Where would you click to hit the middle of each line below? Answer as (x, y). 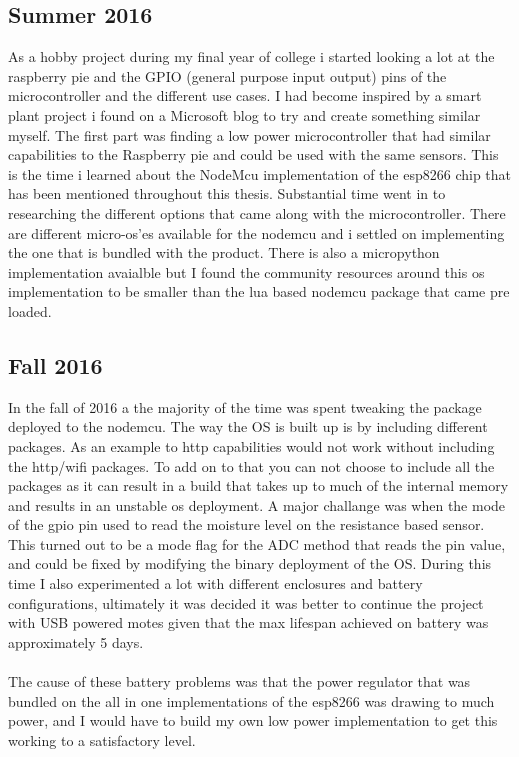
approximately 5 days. (76, 641)
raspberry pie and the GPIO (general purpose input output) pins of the (227, 75)
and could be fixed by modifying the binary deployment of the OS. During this (250, 563)
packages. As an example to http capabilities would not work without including (251, 445)
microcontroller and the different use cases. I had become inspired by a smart (245, 95)
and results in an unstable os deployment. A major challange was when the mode (257, 504)
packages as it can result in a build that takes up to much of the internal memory (258, 485)
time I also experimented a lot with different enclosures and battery (215, 583)
